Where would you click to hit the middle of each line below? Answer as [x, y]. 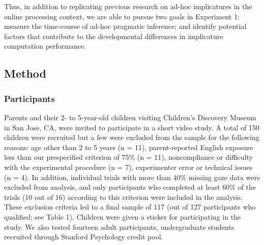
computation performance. [45, 46]
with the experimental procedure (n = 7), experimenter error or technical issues [128, 167]
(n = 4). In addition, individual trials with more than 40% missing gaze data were [132, 177]
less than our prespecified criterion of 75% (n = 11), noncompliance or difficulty [128, 157]
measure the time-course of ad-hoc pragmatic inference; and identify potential [125, 26]
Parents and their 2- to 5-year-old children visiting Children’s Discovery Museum [130, 117]
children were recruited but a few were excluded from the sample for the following [132, 137]
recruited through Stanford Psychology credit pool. [84, 237]
